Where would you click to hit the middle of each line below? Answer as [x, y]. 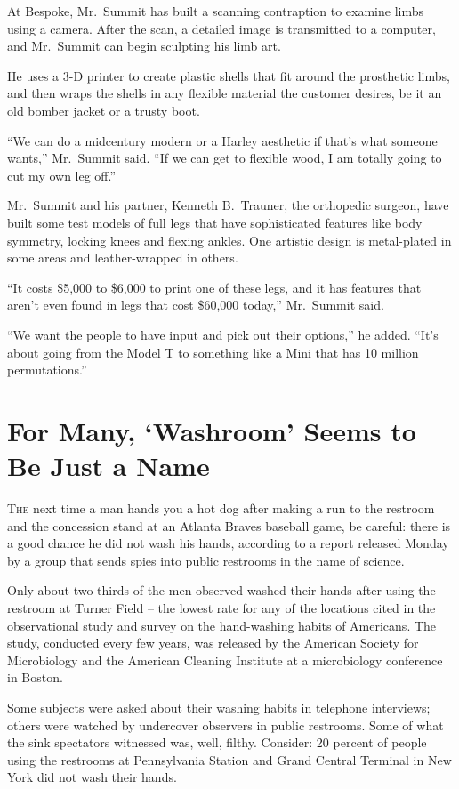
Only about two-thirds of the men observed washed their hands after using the [221, 590]
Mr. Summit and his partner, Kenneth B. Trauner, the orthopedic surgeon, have [228, 205]
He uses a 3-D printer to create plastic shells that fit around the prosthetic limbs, [229, 75]
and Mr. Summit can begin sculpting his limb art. [144, 46]
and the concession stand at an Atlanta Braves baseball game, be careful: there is [229, 525]
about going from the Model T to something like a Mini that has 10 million [213, 352]
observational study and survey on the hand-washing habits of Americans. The [222, 625]
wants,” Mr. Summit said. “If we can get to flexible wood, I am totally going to [225, 158]
